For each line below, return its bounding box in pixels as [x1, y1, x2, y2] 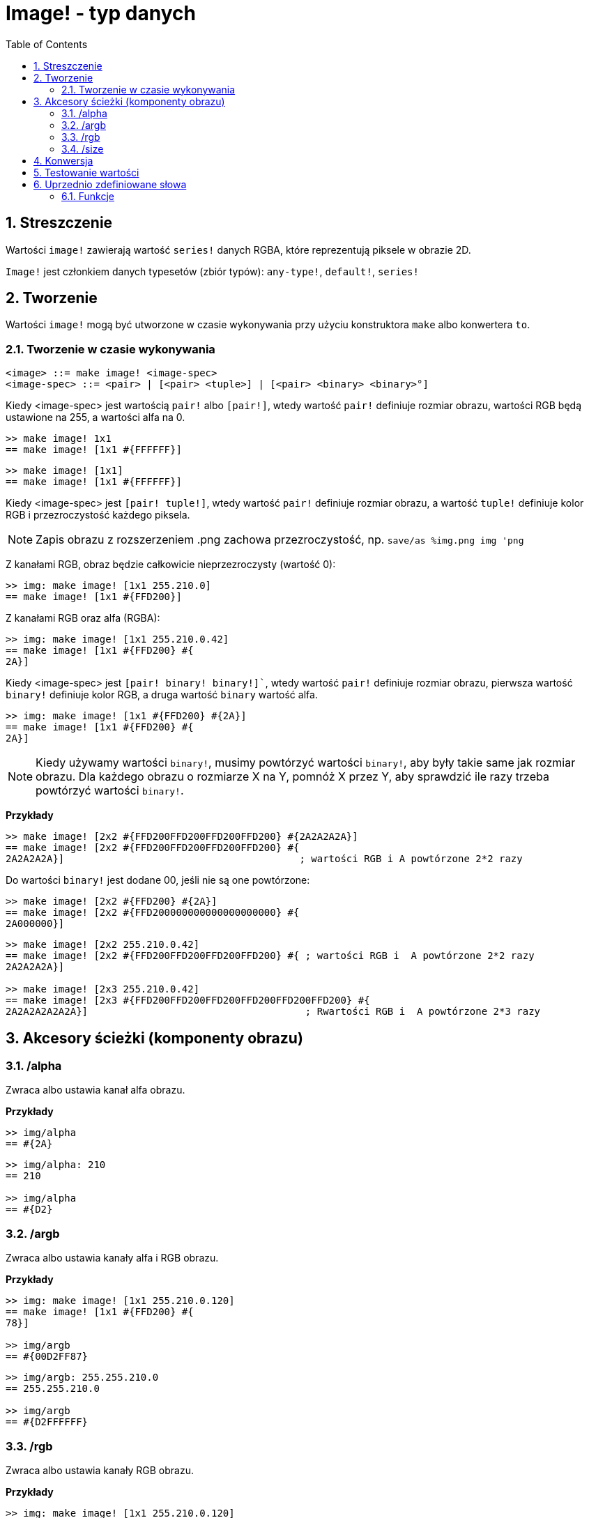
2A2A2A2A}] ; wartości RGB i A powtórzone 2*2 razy [6, 853, 523, 865]
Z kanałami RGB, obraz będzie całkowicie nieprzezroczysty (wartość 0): [6, 558, 336, 571]
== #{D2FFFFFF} [6, 1416, 89, 1428]
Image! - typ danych [6, 1, 196, 25]
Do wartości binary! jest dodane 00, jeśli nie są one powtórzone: [6, 874, 310, 887]
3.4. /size [61, 142, 104, 155]
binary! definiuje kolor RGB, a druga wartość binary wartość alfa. [6, 689, 318, 701]
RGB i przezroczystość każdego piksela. [6, 509, 190, 521]
